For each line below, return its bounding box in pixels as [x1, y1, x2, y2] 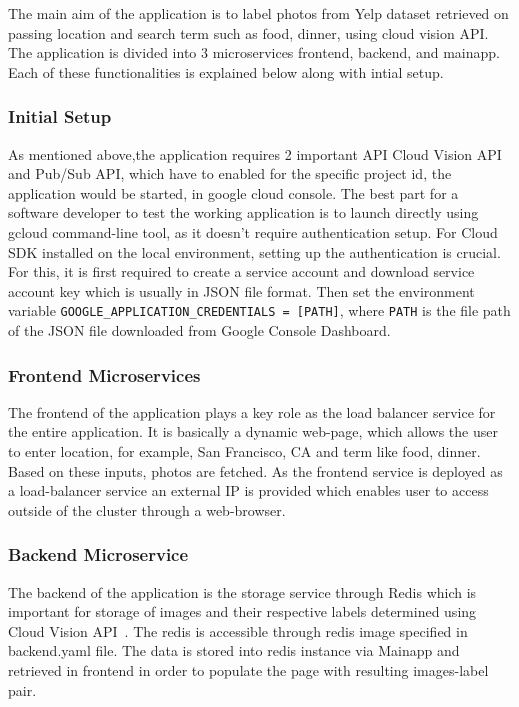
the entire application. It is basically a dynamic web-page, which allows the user [8, 421, 498, 442]
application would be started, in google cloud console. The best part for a [8, 182, 459, 203]
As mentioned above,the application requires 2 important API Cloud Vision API [8, 143, 502, 164]
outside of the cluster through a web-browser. [8, 499, 286, 520]
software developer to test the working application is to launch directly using [8, 202, 479, 223]
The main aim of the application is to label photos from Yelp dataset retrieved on [8, 3, 509, 23]
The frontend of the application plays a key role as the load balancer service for [8, 401, 496, 422]
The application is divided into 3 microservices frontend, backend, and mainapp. [8, 42, 500, 63]
